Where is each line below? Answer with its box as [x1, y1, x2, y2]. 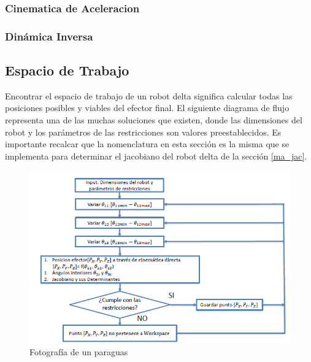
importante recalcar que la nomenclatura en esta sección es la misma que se [5, 137, 290, 150]
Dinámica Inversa [5, 28, 93, 44]
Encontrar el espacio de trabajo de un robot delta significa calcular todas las [5, 89, 293, 102]
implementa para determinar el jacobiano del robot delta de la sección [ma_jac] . [5, 149, 307, 162]
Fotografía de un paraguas [29, 345, 128, 358]
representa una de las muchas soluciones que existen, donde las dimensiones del [5, 114, 302, 126]
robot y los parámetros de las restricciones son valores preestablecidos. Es [5, 125, 282, 138]
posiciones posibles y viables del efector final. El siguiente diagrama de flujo [5, 101, 290, 114]
